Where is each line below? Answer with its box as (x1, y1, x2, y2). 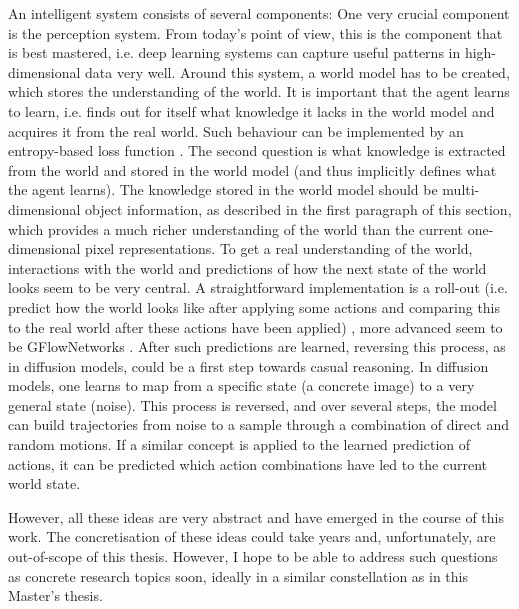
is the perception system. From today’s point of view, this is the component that (8, 22, 503, 43)
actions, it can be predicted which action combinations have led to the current (8, 453, 487, 474)
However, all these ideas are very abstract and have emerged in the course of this (8, 506, 504, 527)
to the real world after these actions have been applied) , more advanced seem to (8, 316, 503, 337)
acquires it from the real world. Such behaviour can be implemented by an (8, 120, 464, 141)
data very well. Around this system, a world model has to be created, (85, 61, 510, 82)
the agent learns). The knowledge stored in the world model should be (8, 179, 438, 200)
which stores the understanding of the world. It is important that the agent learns (8, 81, 510, 102)
